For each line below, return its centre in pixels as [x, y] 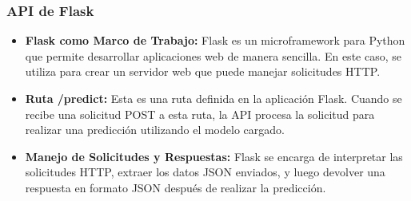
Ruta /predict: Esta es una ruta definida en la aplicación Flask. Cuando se [213, 98]
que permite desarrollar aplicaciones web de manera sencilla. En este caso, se [213, 55]
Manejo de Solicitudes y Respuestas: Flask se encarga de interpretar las [214, 156]
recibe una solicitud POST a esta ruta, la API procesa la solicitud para [200, 114]
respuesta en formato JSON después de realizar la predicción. [176, 187]
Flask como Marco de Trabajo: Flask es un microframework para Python [215, 40]
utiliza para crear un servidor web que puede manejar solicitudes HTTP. [203, 71]
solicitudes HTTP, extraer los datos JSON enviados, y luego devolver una [205, 172]
